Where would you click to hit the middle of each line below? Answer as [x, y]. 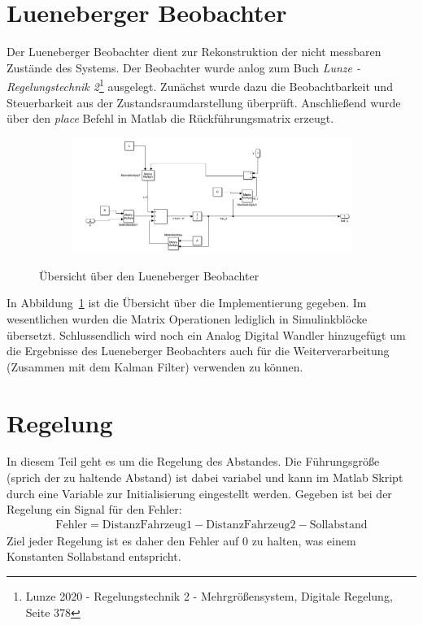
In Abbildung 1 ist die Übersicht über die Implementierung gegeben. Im [187, 303]
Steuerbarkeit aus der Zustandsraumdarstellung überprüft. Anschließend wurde [204, 102]
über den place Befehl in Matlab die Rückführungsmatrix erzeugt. [170, 118]
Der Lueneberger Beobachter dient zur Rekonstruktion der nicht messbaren [194, 52]
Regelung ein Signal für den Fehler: [94, 509]
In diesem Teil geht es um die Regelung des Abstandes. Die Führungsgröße [193, 461]
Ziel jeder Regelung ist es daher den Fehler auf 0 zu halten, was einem [181, 540]
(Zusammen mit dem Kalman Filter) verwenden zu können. [155, 366]
